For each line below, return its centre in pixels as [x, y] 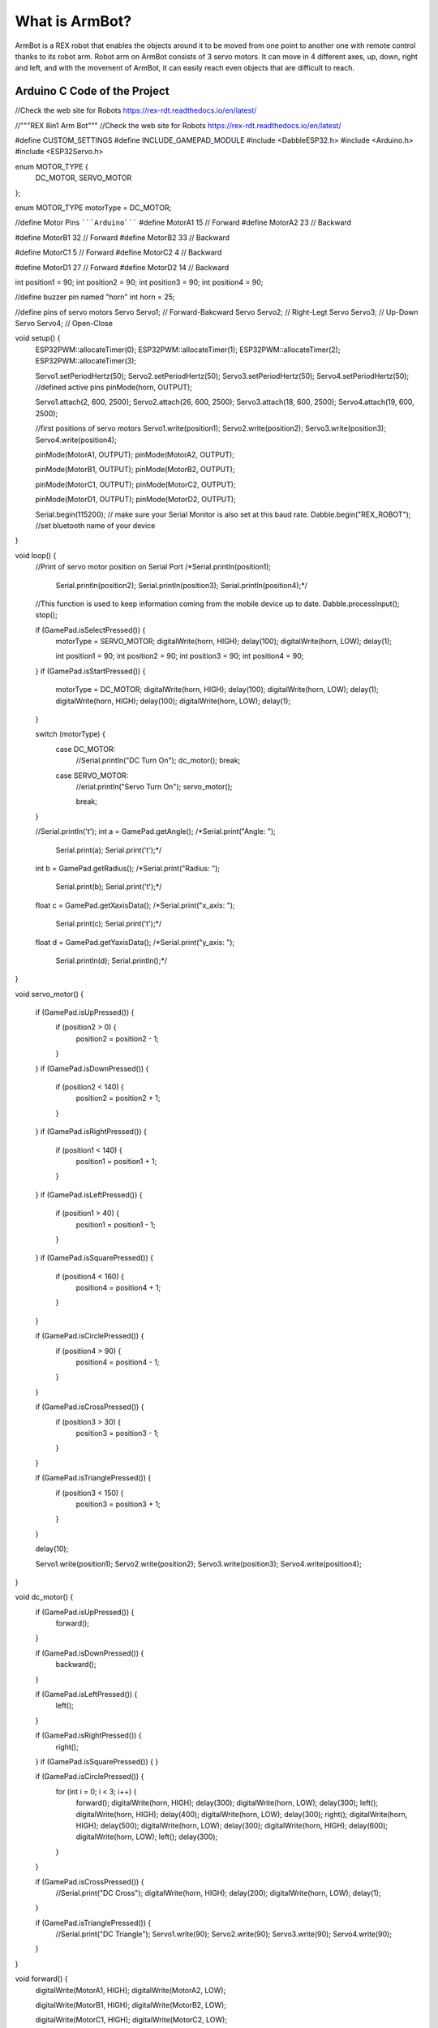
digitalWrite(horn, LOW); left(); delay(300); [147, 1837]
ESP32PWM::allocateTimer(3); [86, 361]
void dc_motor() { [44, 1597]
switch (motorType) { [70, 734]
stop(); [47, 615]
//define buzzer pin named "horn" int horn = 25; [95, 297]
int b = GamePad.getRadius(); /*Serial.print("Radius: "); [128, 868]
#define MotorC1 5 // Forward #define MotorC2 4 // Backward [118, 252]
